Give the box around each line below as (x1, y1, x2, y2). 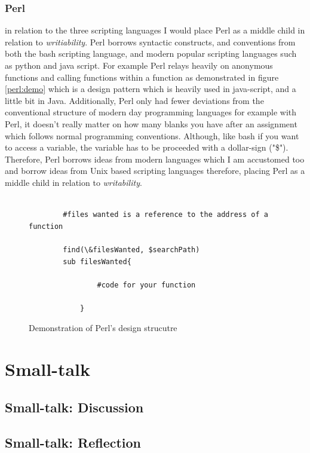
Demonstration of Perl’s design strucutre (29, 322, 177, 334)
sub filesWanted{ (63, 257, 131, 266)
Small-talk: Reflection (5, 433, 142, 451)
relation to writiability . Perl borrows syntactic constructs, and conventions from (5, 35, 296, 48)
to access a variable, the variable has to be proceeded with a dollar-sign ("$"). (5, 141, 288, 154)
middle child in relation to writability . (5, 176, 142, 188)
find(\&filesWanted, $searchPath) (63, 245, 200, 254)
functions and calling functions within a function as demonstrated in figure (5, 71, 279, 83)
